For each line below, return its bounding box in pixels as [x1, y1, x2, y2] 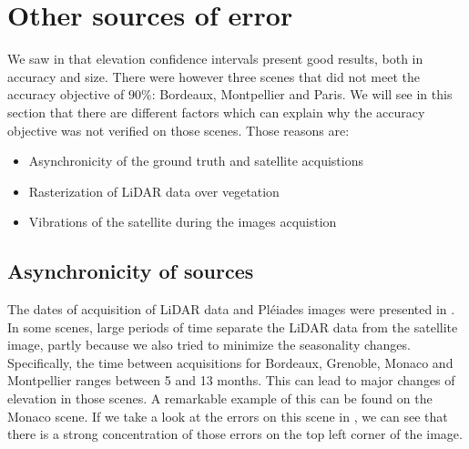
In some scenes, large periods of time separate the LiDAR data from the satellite [7, 317, 458, 336]
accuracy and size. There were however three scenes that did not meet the [7, 66, 420, 86]
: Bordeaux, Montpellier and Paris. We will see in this [151, 85, 453, 104]
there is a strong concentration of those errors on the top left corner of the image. [7, 424, 463, 444]
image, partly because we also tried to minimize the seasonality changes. [7, 335, 411, 354]
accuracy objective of [7, 85, 125, 104]
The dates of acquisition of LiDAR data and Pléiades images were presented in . [7, 300, 455, 319]
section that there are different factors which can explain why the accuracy [7, 102, 425, 121]
